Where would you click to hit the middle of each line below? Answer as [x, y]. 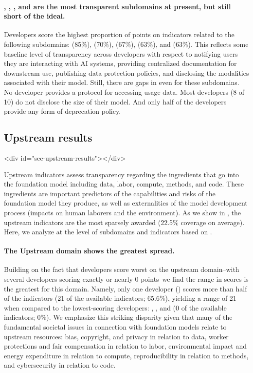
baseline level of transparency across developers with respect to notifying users [121, 53]
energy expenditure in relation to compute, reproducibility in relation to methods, [126, 355]
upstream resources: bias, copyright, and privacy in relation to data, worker [116, 336]
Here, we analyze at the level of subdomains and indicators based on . [108, 232]
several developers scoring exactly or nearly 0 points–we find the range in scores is [126, 279]
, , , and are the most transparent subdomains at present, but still [117, 6]
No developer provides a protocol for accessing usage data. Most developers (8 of [124, 92]
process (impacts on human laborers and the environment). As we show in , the [123, 212]
